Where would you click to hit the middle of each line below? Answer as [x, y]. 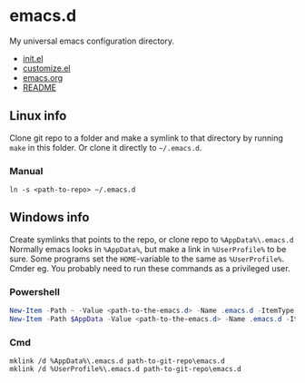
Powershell [35, 291]
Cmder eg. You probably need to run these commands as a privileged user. [150, 268]
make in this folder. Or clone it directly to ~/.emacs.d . [106, 147]
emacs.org [43, 77]
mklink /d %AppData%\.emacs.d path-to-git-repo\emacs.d [117, 361]
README [39, 87]
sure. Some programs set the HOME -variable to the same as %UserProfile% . [147, 259]
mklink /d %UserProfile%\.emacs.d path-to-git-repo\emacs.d [126, 369]
